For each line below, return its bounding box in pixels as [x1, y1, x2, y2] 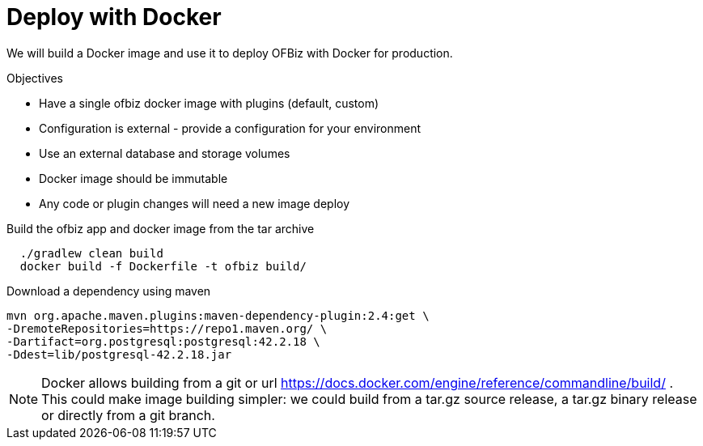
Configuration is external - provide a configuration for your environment [39, 121, 421, 135]
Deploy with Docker [6, 3, 222, 31]
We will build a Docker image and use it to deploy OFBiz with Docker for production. [6, 45, 453, 60]
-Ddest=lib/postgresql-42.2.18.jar [6, 347, 232, 361]
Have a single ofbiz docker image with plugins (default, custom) [39, 96, 379, 110]
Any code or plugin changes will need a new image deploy [39, 196, 350, 210]
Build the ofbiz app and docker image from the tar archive [6, 221, 315, 236]
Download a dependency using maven [6, 283, 211, 298]
